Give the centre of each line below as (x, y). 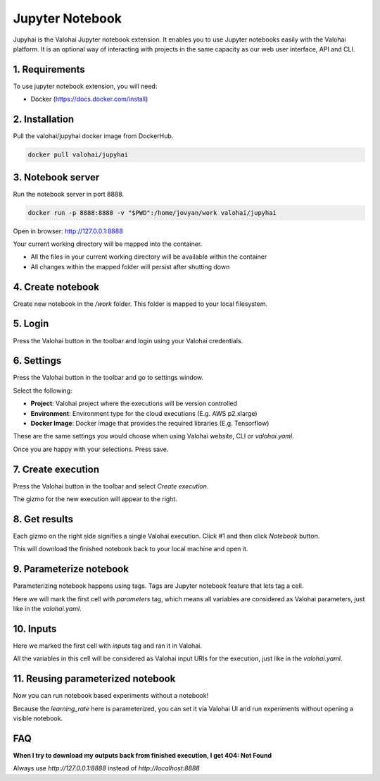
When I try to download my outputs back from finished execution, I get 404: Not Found (142, 755)
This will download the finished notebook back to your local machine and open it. (131, 549)
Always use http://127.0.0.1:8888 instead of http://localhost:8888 (106, 768)
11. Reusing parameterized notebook (94, 679)
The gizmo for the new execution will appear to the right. (95, 499)
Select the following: (43, 390)
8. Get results (43, 519)
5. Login (31, 324)
